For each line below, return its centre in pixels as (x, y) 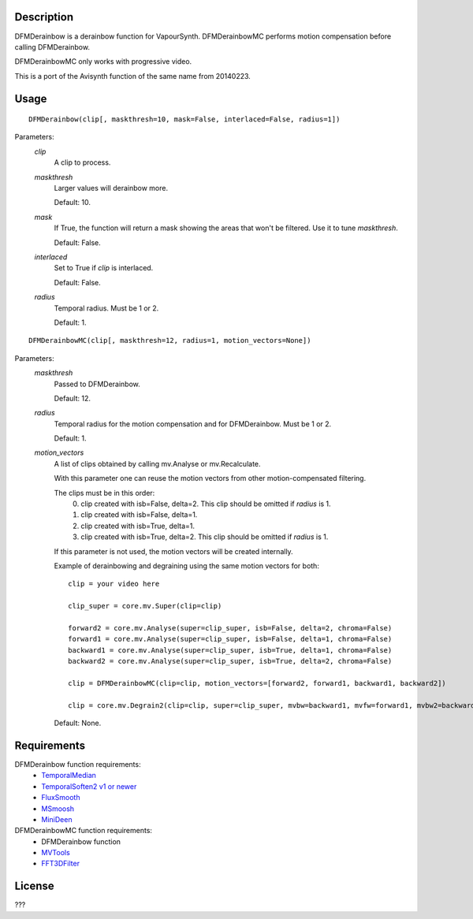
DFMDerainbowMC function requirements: (84, 831)
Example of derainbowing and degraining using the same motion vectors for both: (186, 566)
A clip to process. (82, 162)
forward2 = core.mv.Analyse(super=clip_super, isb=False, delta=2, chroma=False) (230, 628)
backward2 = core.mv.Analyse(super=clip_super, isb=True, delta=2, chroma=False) (230, 661)
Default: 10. (72, 203)
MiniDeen (57, 819)
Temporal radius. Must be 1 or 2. (106, 308)
